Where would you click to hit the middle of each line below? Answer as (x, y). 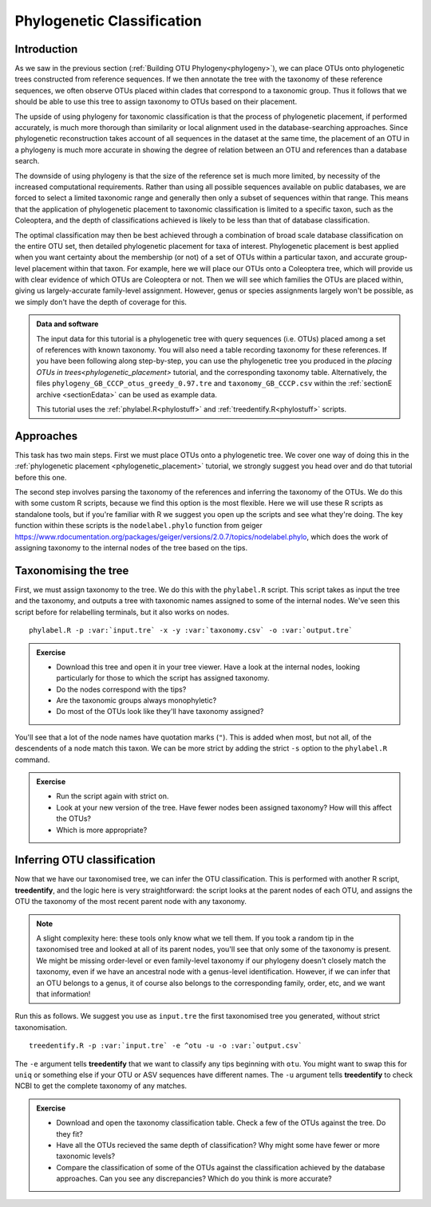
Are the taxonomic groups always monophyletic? (136, 700)
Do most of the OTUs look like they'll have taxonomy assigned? (160, 712)
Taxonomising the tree (72, 570)
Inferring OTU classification (85, 860)
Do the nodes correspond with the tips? (121, 689)
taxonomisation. (41, 1027)
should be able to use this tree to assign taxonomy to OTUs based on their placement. (156, 102)
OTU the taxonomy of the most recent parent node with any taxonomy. (131, 901)
